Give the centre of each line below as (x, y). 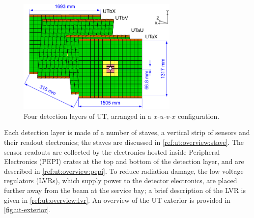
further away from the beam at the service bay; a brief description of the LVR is (125, 190)
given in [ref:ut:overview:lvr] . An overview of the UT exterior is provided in (117, 200)
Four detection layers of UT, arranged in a (87, 116)
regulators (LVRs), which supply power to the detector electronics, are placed (121, 180)
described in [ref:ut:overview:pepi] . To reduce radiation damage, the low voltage (124, 171)
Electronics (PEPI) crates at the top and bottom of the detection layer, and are (124, 161)
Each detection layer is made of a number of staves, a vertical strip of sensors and (127, 132)
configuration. (199, 116)
